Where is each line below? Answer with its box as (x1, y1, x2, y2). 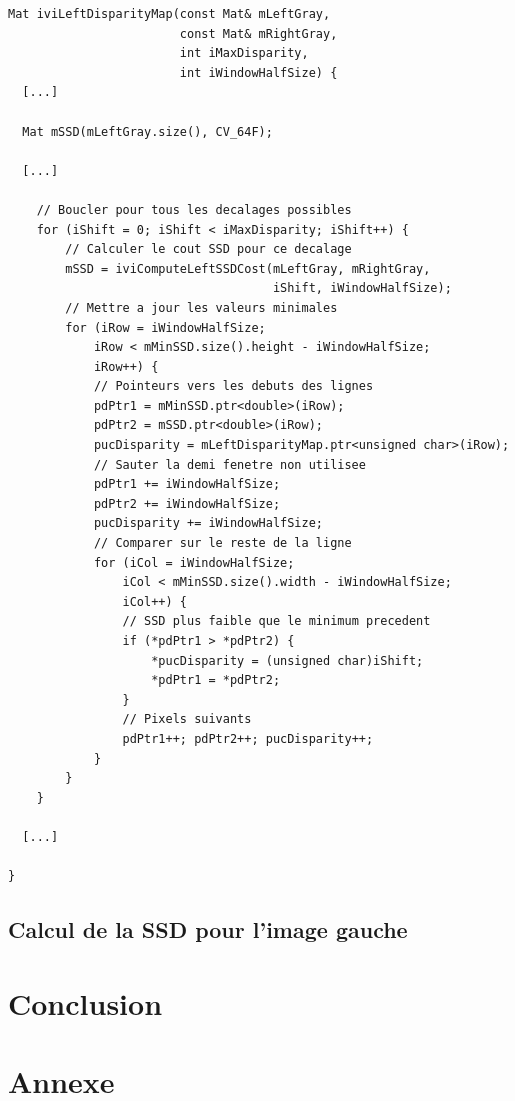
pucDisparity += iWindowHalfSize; (93, 516, 323, 531)
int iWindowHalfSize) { (179, 65, 338, 80)
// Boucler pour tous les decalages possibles (36, 202, 352, 217)
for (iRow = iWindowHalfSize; (65, 320, 266, 335)
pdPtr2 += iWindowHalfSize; (93, 496, 281, 511)
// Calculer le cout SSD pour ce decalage (65, 242, 352, 257)
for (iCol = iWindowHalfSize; (93, 555, 295, 570)
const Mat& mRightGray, (179, 26, 338, 41)
